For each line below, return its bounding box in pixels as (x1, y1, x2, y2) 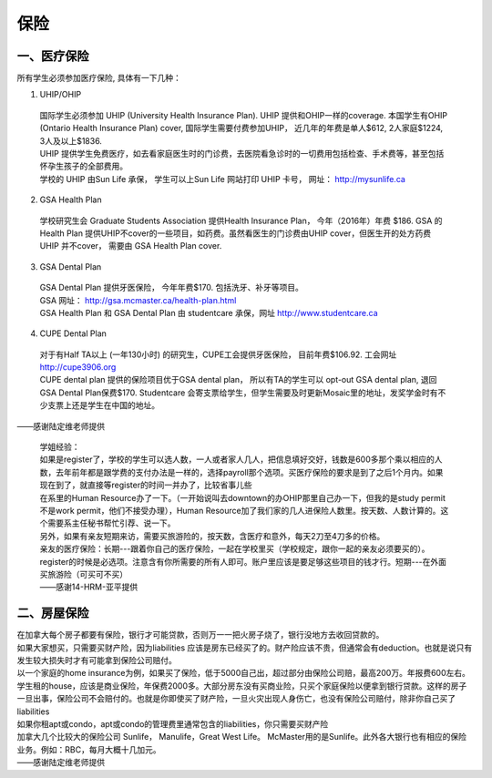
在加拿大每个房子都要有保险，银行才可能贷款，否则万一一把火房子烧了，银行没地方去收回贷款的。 (16, 630, 384, 640)
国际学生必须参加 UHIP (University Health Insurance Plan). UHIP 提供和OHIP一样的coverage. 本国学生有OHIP (39, 109, 448, 120)
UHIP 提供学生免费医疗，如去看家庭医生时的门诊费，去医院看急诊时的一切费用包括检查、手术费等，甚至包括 (39, 148, 445, 159)
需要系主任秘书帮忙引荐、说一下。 (46, 517, 176, 528)
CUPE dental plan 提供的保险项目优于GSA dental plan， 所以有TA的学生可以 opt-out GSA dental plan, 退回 (39, 374, 437, 385)
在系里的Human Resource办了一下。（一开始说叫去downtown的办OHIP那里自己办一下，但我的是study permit (39, 492, 446, 503)
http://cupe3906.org (39, 362, 117, 373)
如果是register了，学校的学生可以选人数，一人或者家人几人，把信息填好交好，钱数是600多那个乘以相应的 (39, 454, 435, 465)
